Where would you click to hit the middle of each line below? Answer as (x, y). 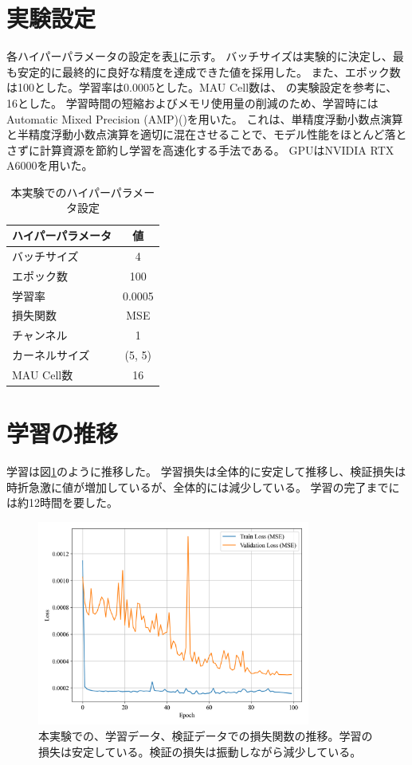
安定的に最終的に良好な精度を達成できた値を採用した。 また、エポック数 (209, 71)
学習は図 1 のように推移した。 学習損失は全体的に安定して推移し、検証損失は (206, 471)
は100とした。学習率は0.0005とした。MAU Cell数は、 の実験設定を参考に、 (202, 87)
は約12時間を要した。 (62, 502)
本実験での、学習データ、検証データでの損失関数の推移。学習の (206, 735)
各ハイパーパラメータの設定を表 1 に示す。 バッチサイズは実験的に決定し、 (200, 56)
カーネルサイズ (51, 355)
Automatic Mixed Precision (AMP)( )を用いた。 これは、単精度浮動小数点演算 (205, 118)
